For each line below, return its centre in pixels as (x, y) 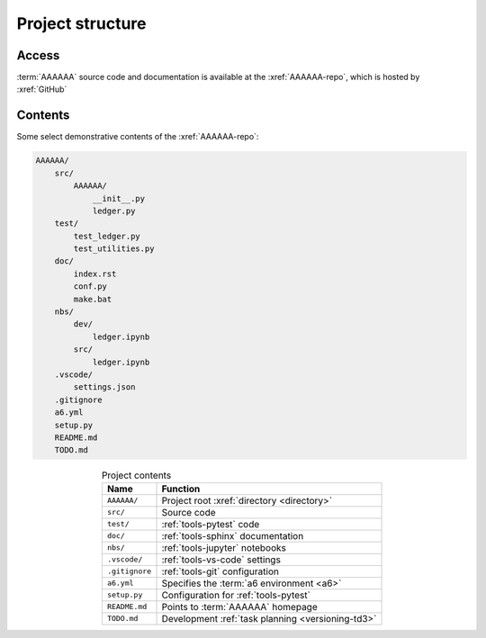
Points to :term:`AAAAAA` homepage (240, 607)
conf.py (90, 287)
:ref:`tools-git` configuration (220, 571)
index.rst (95, 274)
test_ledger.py (107, 236)
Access (38, 55)
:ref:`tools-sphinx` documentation (233, 535)
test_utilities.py (114, 249)
